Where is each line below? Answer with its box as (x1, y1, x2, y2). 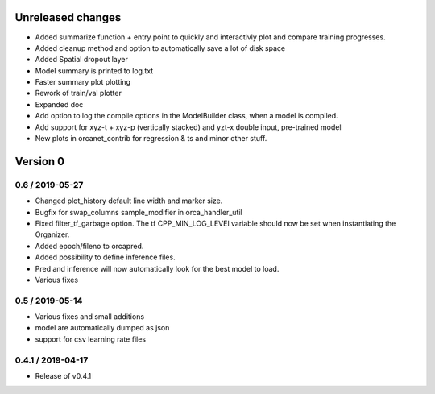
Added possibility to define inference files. (35, 252, 176, 262)
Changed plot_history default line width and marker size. (35, 196, 223, 205)
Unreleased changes (14, 10, 122, 24)
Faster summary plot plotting (35, 77, 130, 87)
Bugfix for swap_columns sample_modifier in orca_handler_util (35, 207, 242, 217)
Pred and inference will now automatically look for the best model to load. (35, 263, 280, 273)
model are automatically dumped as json (35, 323, 170, 333)
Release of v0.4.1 (35, 371, 92, 380)
